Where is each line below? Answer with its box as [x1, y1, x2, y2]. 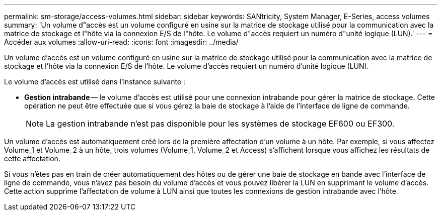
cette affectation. [4, 154, 60, 163]
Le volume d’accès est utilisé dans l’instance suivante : [4, 77, 185, 86]
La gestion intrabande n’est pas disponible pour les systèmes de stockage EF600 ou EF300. [46, 119, 395, 129]
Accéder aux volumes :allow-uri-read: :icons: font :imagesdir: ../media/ [4, 38, 239, 46]
